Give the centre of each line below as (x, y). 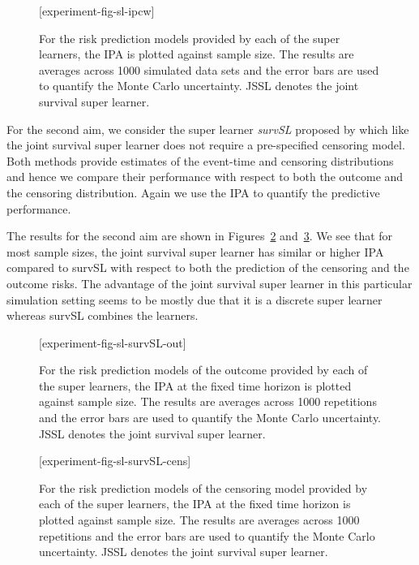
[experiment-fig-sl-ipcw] (97, 11)
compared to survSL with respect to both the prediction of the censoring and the (208, 267)
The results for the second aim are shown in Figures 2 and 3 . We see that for (200, 236)
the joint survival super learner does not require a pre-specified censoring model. (206, 145)
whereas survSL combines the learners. (103, 315)
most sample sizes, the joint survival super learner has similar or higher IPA (195, 251)
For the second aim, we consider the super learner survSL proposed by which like (208, 129)
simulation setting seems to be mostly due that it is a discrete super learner (195, 299)
